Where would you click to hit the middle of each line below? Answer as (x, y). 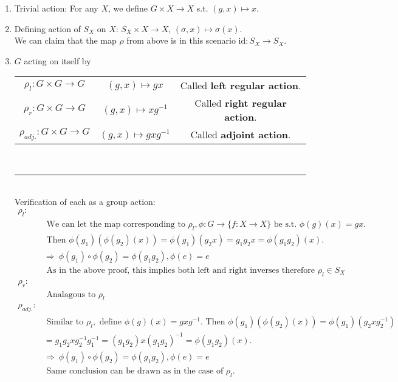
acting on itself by (57, 60)
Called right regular (241, 103)
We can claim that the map (65, 40)
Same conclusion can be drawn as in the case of (135, 371)
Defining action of (47, 28)
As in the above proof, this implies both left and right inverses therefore (181, 270)
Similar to (65, 322)
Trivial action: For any (56, 8)
